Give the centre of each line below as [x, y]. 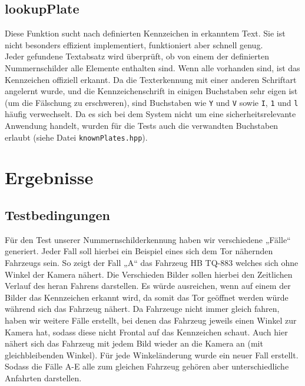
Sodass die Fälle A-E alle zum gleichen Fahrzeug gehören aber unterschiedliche [147, 366]
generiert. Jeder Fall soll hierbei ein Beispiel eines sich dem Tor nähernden [139, 251]
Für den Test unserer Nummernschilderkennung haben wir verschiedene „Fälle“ [148, 239]
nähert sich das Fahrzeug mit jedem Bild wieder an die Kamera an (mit [134, 343]
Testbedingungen [57, 215]
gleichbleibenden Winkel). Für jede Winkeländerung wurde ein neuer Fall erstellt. [152, 355]
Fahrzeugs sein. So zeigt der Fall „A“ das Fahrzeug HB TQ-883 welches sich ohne [152, 263]
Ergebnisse [49, 177]
